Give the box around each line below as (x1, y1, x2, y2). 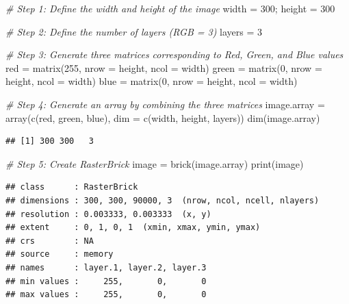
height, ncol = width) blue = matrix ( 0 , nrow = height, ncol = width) (5, 74, 298, 88)
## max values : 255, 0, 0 (5, 290, 207, 300)
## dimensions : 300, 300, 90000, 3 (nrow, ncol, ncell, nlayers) (5, 195, 320, 205)
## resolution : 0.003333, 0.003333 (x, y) (5, 209, 211, 219)
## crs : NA (5, 236, 94, 246)
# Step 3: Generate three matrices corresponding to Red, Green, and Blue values (5, 47, 344, 62)
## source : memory (5, 249, 114, 259)
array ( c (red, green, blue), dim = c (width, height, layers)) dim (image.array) (5, 110, 320, 125)
